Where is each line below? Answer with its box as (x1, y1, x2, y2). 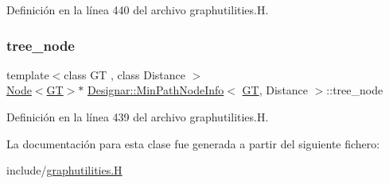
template (6, 66, 49, 82)
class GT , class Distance (64, 66, 186, 82)
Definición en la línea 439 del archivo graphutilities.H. (6, 109, 269, 125)
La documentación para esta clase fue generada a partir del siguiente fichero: (6, 135, 380, 151)
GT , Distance (242, 82, 309, 98)
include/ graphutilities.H (6, 162, 123, 178)
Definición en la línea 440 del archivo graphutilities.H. (6, 2, 269, 17)
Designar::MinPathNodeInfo (88, 82, 224, 98)
